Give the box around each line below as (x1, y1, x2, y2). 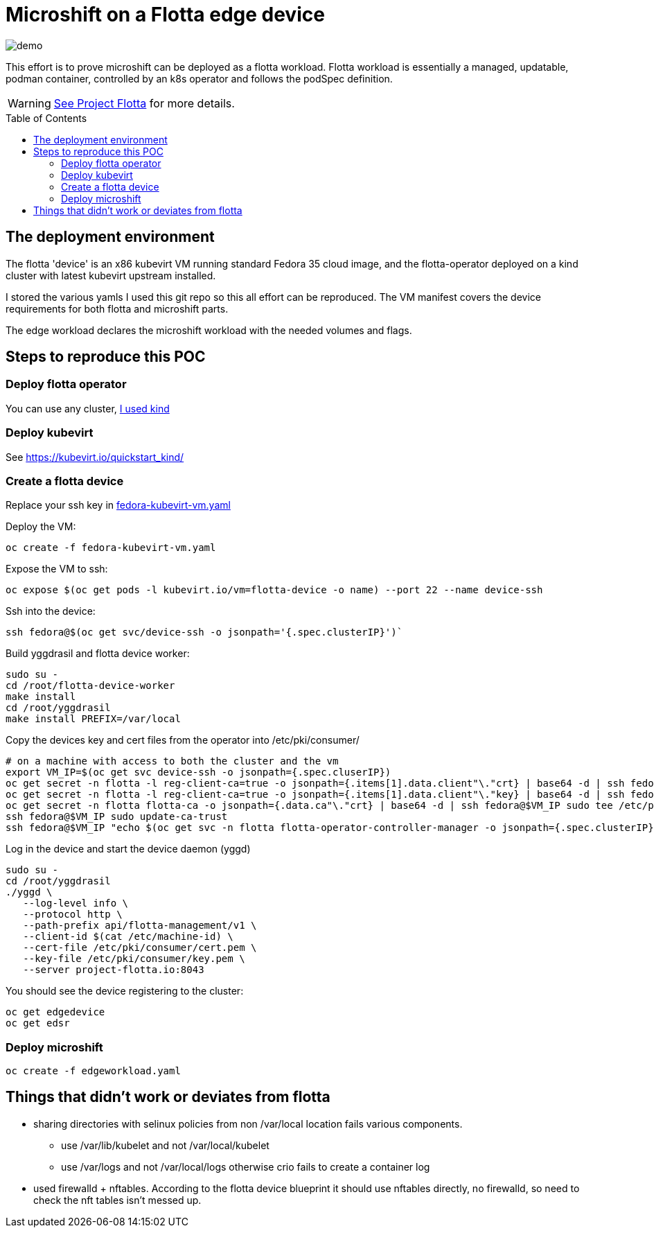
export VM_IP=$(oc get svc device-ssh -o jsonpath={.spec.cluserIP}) (6, 767, 391, 778)
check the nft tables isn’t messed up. (33, 1193, 202, 1206)
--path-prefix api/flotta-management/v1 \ (23, 920, 257, 932)
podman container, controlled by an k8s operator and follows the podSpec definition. (6, 72, 393, 85)
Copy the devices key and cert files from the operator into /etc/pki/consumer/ (6, 734, 360, 746)
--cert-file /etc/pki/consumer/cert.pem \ (23, 942, 257, 954)
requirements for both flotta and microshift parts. (6, 302, 229, 315)
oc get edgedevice (6, 1006, 105, 1018)
